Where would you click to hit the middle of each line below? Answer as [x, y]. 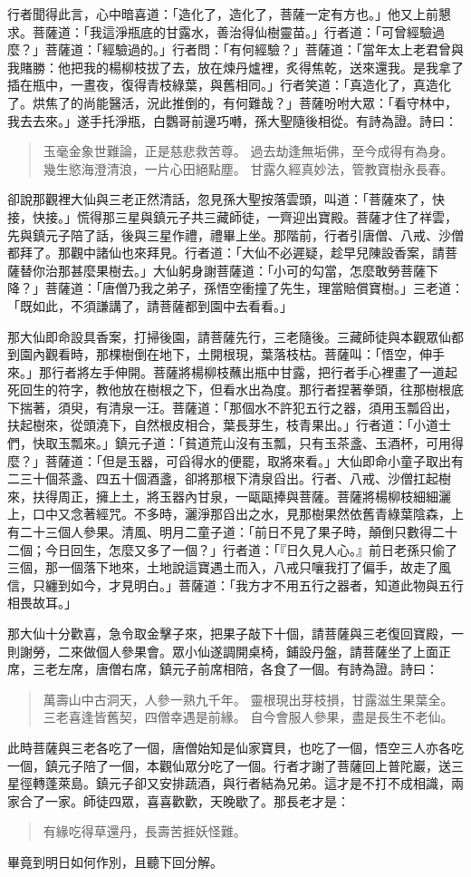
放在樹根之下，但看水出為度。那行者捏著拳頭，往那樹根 [286, 390]
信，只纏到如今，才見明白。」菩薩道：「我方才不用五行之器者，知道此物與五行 [235, 585]
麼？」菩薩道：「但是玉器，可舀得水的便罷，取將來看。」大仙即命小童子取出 [229, 460]
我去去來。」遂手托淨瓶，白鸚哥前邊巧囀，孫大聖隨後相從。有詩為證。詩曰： [232, 120]
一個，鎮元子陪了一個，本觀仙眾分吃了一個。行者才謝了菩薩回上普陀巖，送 [229, 765]
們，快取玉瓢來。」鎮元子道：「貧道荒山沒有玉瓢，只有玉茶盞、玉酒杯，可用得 [235, 443]
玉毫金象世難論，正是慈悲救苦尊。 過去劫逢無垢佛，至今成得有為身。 [248, 151]
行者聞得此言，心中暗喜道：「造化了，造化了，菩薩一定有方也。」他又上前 [223, 14]
